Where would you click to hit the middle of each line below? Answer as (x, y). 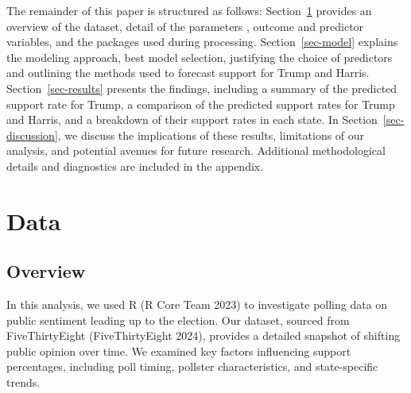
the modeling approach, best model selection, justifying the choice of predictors (200, 57)
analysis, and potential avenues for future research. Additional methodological (196, 150)
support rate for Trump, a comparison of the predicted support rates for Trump (201, 104)
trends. (23, 382)
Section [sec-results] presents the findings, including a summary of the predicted (202, 88)
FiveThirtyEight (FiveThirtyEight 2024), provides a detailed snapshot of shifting (204, 335)
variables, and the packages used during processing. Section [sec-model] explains (202, 42)
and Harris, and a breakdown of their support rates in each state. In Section (192, 119)
